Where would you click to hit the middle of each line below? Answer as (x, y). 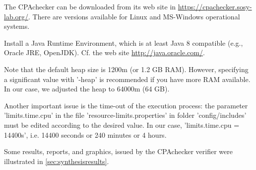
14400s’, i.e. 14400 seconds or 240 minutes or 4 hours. (85, 134)
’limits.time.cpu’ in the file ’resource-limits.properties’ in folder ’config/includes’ (125, 115)
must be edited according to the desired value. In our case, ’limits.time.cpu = (122, 125)
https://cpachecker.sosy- (215, 6)
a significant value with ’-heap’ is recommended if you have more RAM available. (127, 79)
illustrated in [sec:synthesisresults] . (57, 161)
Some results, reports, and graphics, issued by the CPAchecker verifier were (118, 151)
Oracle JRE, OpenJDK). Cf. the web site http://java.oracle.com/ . (104, 52)
